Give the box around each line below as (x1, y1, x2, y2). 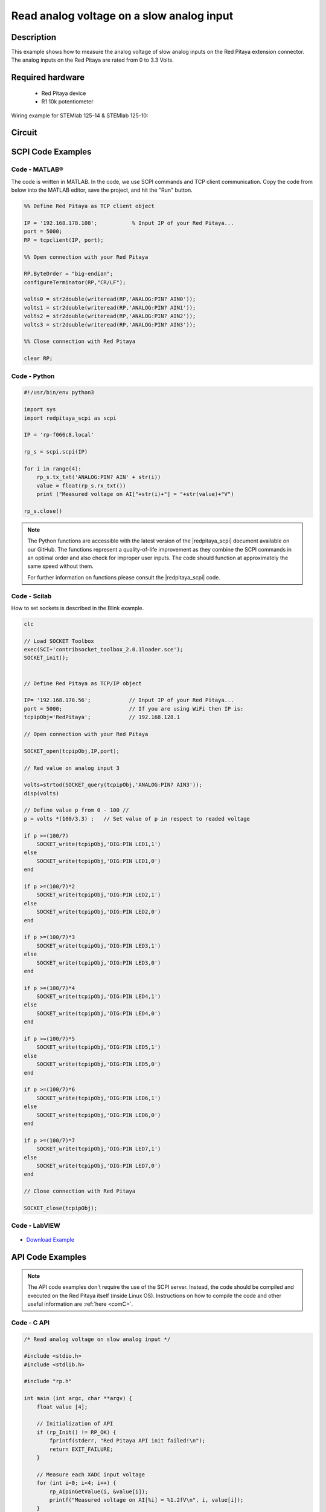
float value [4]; (36, 1403, 88, 1410)
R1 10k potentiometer (41, 98, 94, 105)
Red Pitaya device (41, 90, 86, 97)
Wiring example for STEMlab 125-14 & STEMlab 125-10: (11, 112, 149, 119)
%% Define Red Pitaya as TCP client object (24, 203, 155, 210)
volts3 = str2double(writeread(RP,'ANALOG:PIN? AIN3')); (24, 321, 196, 328)
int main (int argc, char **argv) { (24, 1395, 133, 1402)
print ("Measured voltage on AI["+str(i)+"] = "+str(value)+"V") (36, 490, 234, 498)
